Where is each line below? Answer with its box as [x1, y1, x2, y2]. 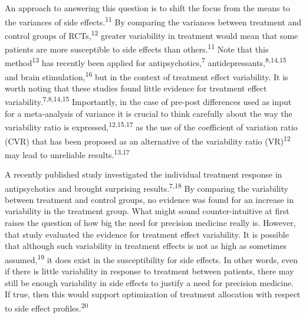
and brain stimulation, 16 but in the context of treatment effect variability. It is [5, 68, 288, 83]
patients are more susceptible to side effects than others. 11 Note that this [5, 41, 269, 55]
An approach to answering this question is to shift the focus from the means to [5, 2, 290, 14]
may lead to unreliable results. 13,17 [5, 146, 130, 160]
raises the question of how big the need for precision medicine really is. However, [5, 217, 296, 229]
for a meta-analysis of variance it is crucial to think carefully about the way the [5, 107, 292, 119]
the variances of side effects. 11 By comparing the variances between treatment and [5, 14, 302, 28]
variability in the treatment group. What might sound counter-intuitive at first [5, 205, 289, 217]
